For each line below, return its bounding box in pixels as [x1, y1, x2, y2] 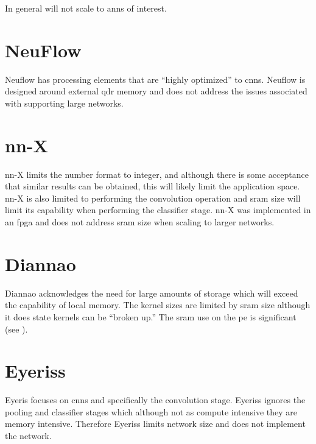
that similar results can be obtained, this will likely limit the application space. [5, 180, 300, 192]
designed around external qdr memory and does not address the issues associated [5, 85, 307, 97]
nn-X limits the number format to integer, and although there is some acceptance [5, 167, 309, 180]
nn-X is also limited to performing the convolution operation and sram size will [5, 191, 301, 204]
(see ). [5, 322, 28, 335]
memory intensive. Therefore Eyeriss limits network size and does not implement [5, 417, 306, 430]
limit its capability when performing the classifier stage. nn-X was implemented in [5, 203, 311, 216]
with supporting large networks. [5, 96, 124, 109]
